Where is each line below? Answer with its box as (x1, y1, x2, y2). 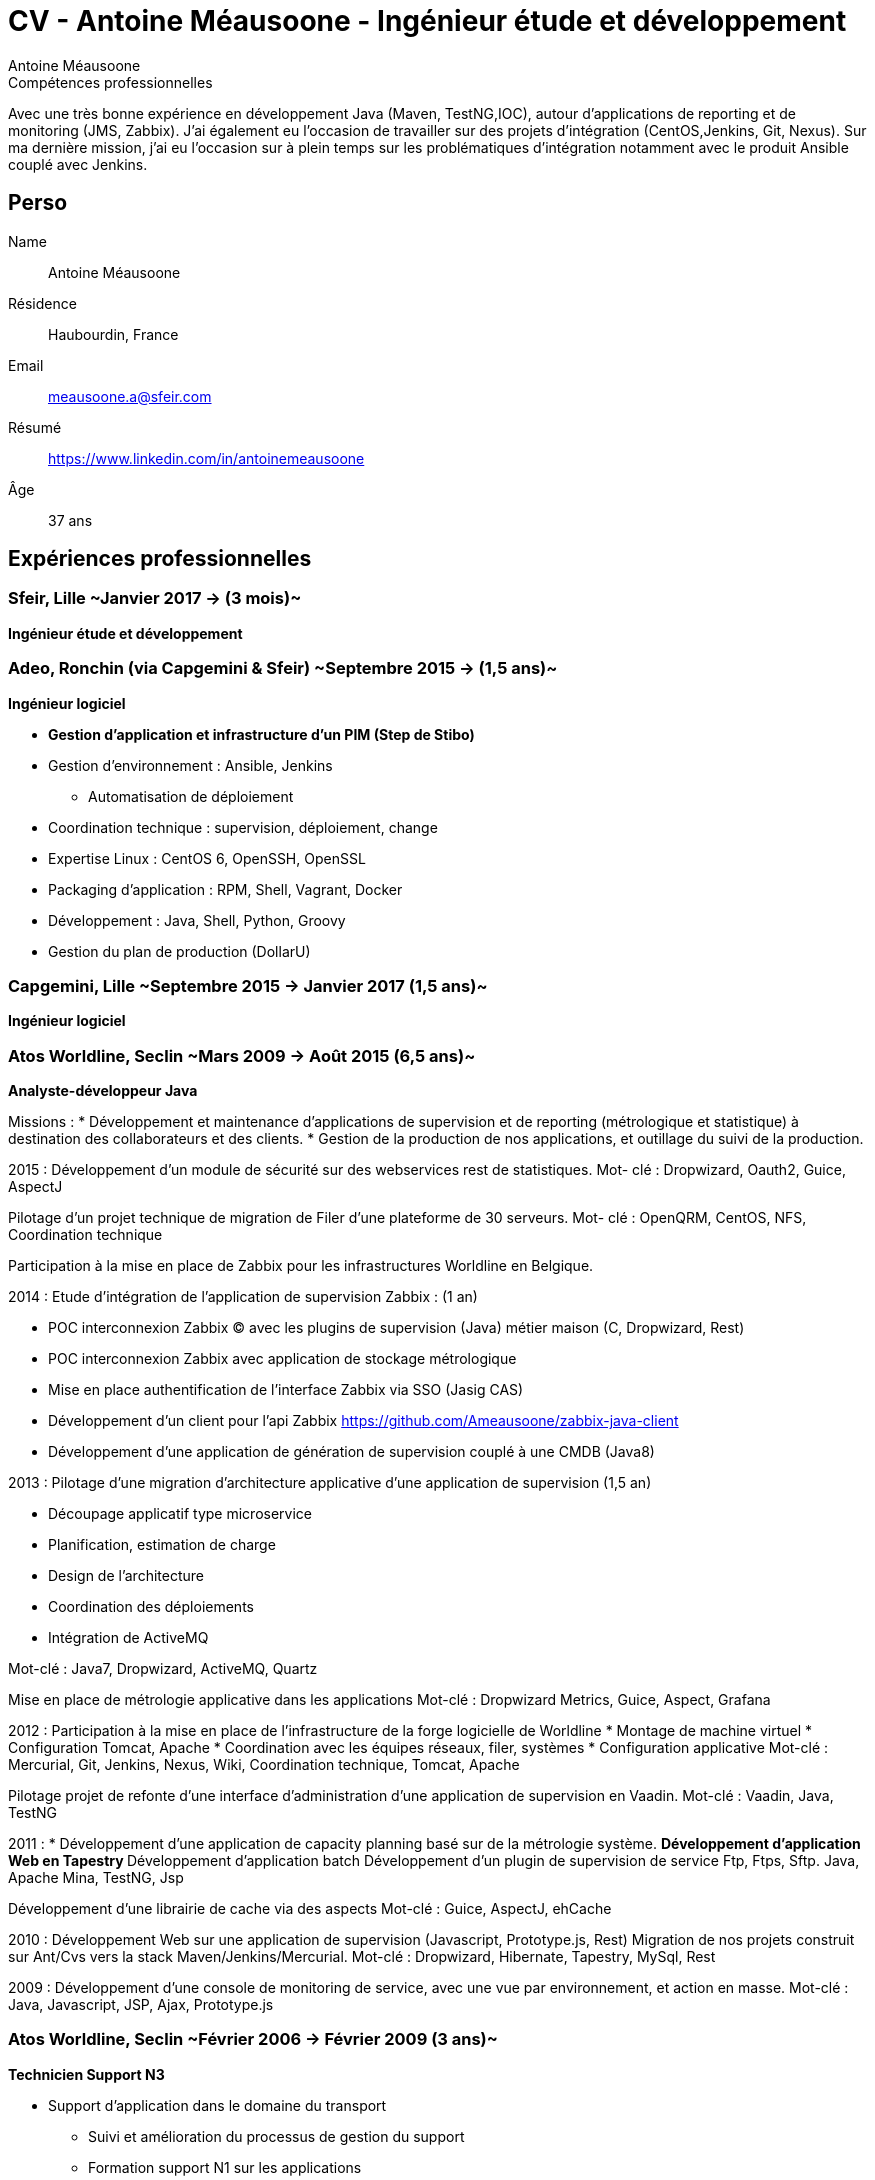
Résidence (8, 294, 77, 312)
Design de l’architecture (48, 1567, 204, 1585)
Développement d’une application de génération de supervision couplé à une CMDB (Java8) (48, 1443, 655, 1461)
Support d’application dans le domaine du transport (48, 2096, 387, 2114)
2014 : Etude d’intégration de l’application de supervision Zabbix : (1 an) (8, 1288, 478, 1306)
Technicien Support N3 (8, 2065, 165, 2083)
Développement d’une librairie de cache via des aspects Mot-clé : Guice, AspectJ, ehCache (8, 1900, 612, 1918)
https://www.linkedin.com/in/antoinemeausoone (48, 449, 365, 467)
